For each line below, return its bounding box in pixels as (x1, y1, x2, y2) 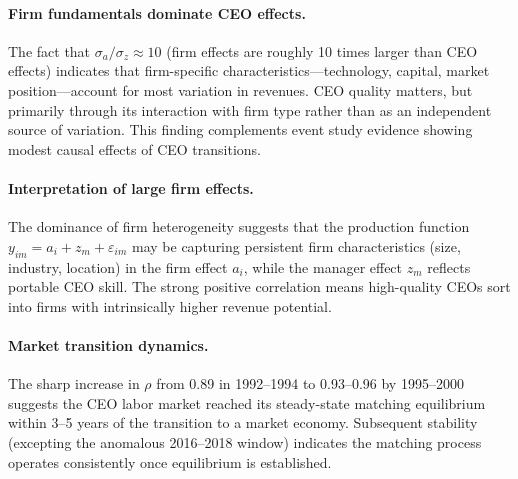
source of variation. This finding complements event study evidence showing (8, 119, 473, 140)
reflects (427, 256, 471, 277)
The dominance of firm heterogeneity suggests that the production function (8, 216, 470, 237)
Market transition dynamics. (8, 334, 209, 355)
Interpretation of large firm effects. (8, 177, 254, 198)
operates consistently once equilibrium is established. (8, 451, 332, 472)
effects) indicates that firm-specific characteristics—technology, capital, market (8, 60, 490, 81)
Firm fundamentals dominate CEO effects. (8, 2, 306, 23)
